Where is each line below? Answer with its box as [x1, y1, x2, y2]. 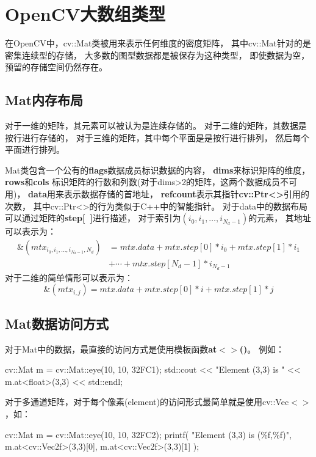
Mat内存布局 [5, 90, 84, 109]
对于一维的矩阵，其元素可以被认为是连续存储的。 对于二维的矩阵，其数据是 [5, 119, 307, 132]
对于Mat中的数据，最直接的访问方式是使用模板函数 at [5, 342, 217, 355]
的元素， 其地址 [248, 211, 311, 224]
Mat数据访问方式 [5, 313, 109, 332]
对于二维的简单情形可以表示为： [5, 271, 133, 283]
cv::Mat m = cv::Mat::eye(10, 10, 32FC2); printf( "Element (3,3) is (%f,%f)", [5, 428, 292, 441]
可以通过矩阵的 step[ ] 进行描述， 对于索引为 [5, 211, 181, 224]
